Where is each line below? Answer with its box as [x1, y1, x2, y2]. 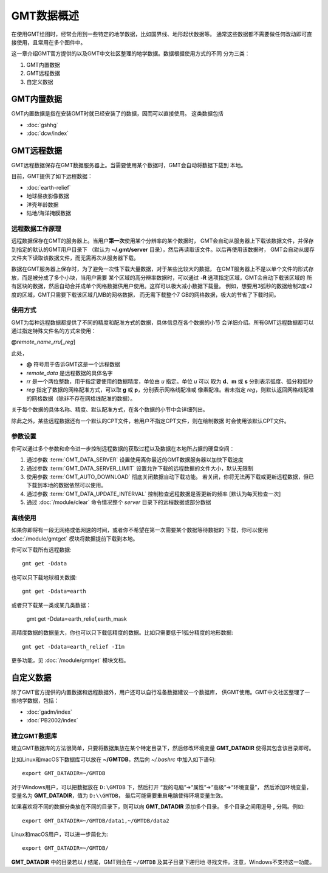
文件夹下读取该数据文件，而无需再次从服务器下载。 [11, 254, 139, 261]
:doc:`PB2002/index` [26, 717, 78, 724]
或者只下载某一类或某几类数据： [11, 601, 91, 609]
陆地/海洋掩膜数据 [26, 210, 72, 217]
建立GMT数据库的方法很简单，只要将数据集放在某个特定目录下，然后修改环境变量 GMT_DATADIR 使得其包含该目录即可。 [11, 745, 315, 752]
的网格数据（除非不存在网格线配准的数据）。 [26, 395, 136, 402]
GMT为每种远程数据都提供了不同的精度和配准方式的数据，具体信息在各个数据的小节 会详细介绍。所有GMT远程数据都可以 [11, 319, 314, 326]
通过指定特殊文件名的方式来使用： [11, 327, 97, 334]
